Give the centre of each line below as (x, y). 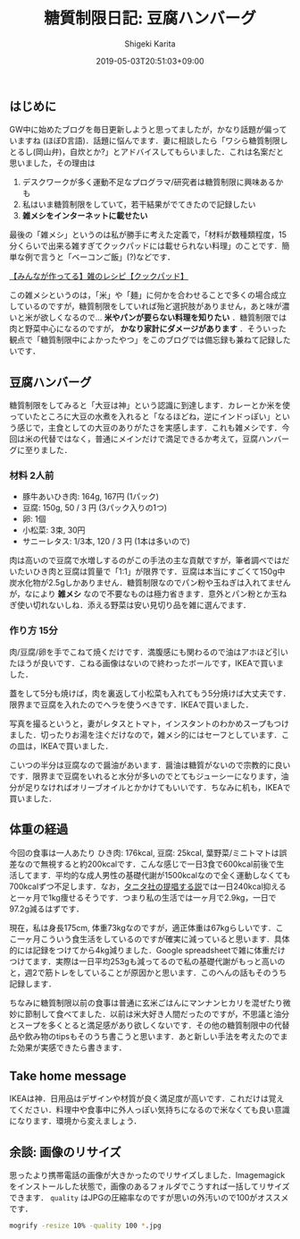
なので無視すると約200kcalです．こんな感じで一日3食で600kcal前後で (146, 864)
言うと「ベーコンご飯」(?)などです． (108, 257)
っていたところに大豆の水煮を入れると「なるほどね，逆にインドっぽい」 (142, 416)
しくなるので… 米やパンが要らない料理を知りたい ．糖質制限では (167, 318)
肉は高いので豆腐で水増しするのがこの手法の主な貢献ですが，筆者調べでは (146, 560)
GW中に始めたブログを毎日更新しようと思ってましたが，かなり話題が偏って (148, 130)
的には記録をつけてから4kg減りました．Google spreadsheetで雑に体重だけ (147, 950)
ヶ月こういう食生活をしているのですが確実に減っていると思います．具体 (157, 939)
